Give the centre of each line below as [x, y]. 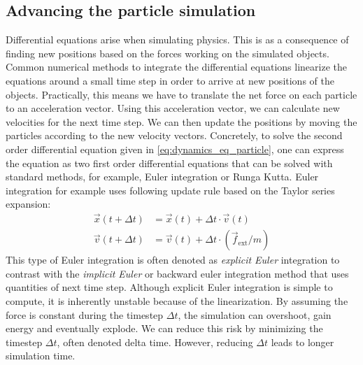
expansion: [28, 204]
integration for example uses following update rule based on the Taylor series [170, 190]
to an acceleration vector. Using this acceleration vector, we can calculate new [173, 108]
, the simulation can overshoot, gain [255, 314]
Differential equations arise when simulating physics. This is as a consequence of [177, 40]
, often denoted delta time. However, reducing [155, 342]
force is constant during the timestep [85, 314]
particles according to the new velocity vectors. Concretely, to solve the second [174, 135]
